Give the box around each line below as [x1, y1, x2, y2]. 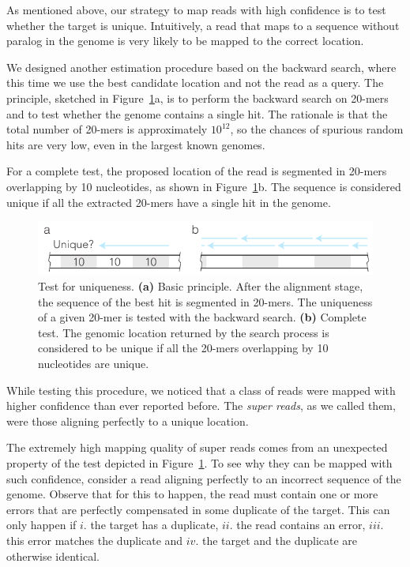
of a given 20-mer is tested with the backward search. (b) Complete [38, 309, 367, 325]
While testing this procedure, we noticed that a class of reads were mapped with [6, 381, 396, 398]
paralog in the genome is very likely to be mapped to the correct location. [6, 32, 364, 49]
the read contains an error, [236, 516, 366, 533]
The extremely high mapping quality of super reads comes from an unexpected [6, 439, 388, 456]
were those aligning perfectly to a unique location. [6, 412, 249, 429]
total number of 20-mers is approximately [6, 121, 208, 137]
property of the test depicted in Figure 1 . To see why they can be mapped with [6, 454, 393, 471]
